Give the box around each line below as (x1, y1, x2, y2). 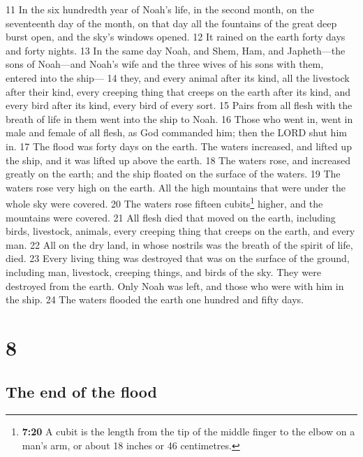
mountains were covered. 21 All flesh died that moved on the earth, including (6, 210, 336, 224)
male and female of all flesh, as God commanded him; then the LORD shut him (6, 125, 347, 140)
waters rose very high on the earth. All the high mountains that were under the (6, 180, 346, 194)
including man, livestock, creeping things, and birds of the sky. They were (6, 264, 321, 279)
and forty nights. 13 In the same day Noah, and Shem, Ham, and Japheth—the (6, 43, 346, 57)
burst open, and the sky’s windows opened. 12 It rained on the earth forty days (6, 29, 346, 44)
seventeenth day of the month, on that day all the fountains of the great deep (6, 15, 337, 30)
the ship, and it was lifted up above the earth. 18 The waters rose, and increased (6, 152, 351, 167)
